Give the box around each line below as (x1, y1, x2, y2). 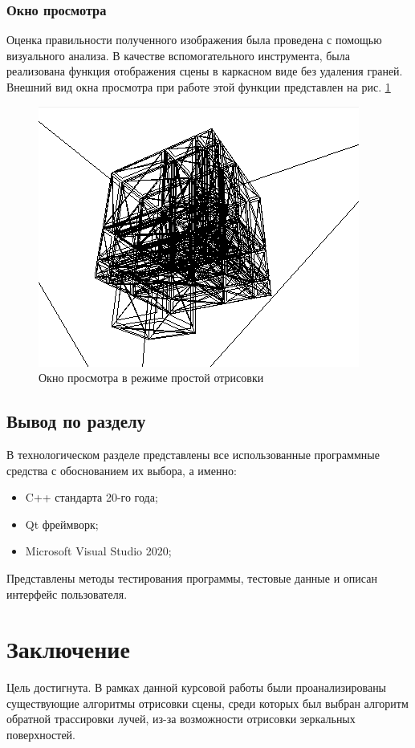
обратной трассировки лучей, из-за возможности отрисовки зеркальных (6, 710, 356, 727)
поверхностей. (6, 726, 76, 743)
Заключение (6, 632, 130, 665)
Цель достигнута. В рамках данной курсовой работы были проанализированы (6, 679, 387, 696)
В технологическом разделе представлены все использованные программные (6, 445, 380, 462)
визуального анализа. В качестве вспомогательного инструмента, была (6, 47, 350, 63)
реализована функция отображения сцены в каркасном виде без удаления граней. (6, 63, 403, 79)
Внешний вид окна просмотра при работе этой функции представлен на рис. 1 (6, 79, 391, 95)
